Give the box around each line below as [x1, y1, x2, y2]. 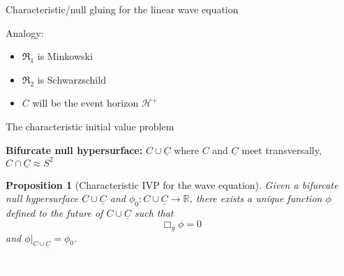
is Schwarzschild [37, 72, 106, 86]
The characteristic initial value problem [6, 118, 174, 133]
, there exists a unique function [189, 191, 322, 206]
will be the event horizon [32, 95, 139, 110]
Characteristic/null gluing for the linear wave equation [6, 2, 239, 16]
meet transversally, [241, 142, 322, 157]
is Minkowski [37, 49, 93, 63]
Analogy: [6, 25, 44, 40]
